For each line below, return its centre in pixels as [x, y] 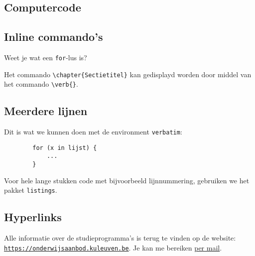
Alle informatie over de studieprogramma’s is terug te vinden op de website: [120, 238]
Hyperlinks [33, 217]
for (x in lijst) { [65, 148]
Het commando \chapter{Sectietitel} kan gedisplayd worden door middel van [128, 74]
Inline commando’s [54, 37]
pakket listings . [31, 190]
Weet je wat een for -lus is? [46, 57]
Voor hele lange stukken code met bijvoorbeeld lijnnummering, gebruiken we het [127, 180]
